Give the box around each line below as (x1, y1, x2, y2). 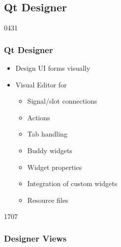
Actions (27, 112, 50, 122)
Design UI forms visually (15, 63, 91, 73)
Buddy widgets (27, 145, 72, 155)
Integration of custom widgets (27, 178, 118, 189)
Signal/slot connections (27, 96, 97, 106)
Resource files (27, 194, 68, 205)
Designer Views (4, 232, 67, 244)
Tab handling (27, 129, 67, 139)
